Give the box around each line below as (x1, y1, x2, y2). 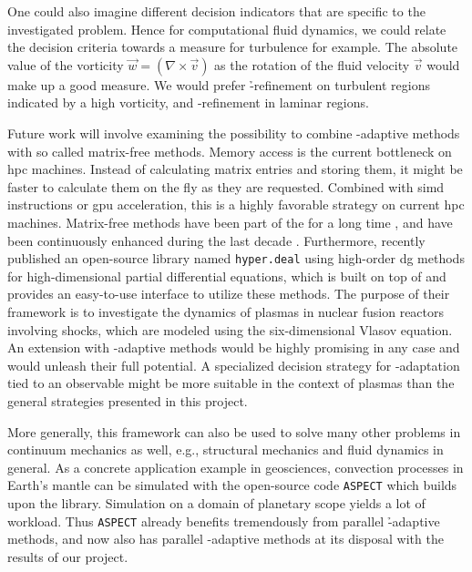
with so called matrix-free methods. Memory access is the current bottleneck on (7, 141, 452, 160)
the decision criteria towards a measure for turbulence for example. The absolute (7, 37, 458, 56)
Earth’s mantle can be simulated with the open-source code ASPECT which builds (7, 475, 457, 495)
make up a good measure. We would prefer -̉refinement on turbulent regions (7, 75, 430, 94)
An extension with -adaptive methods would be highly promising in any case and (7, 338, 460, 357)
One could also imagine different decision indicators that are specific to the (7, 2, 426, 20)
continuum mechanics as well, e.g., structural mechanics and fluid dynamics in (7, 440, 444, 459)
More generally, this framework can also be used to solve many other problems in (7, 422, 461, 441)
